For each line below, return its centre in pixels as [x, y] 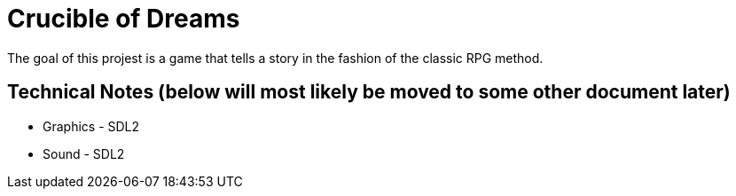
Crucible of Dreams [124, 19]
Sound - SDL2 [84, 153]
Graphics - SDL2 [91, 126]
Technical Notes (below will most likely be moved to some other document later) [369, 92]
